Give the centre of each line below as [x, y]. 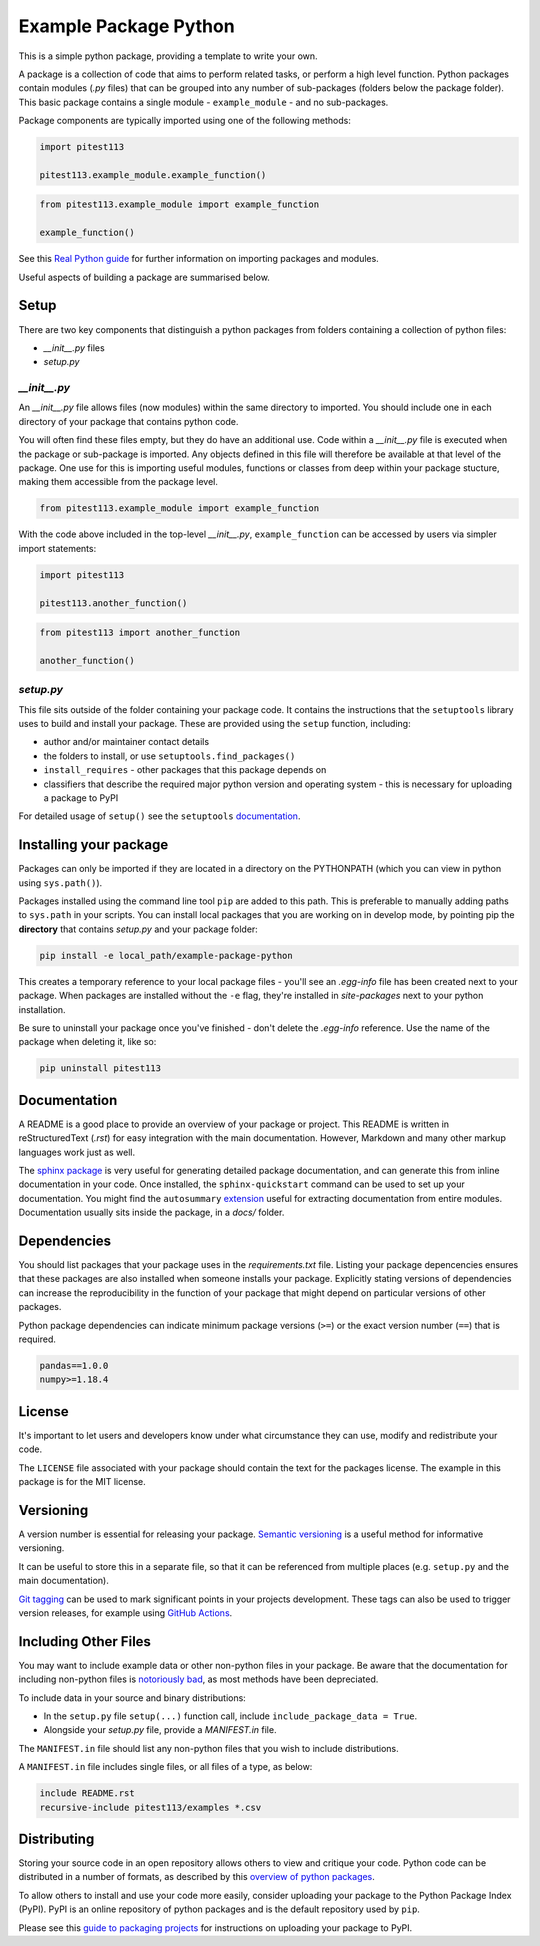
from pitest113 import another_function [139, 633]
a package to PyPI [81, 797]
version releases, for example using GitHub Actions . [125, 1612]
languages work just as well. [76, 1152]
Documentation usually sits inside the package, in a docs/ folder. [151, 1212]
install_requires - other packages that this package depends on [185, 770]
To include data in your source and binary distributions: [132, 1697]
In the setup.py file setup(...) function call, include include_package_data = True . [230, 1716]
